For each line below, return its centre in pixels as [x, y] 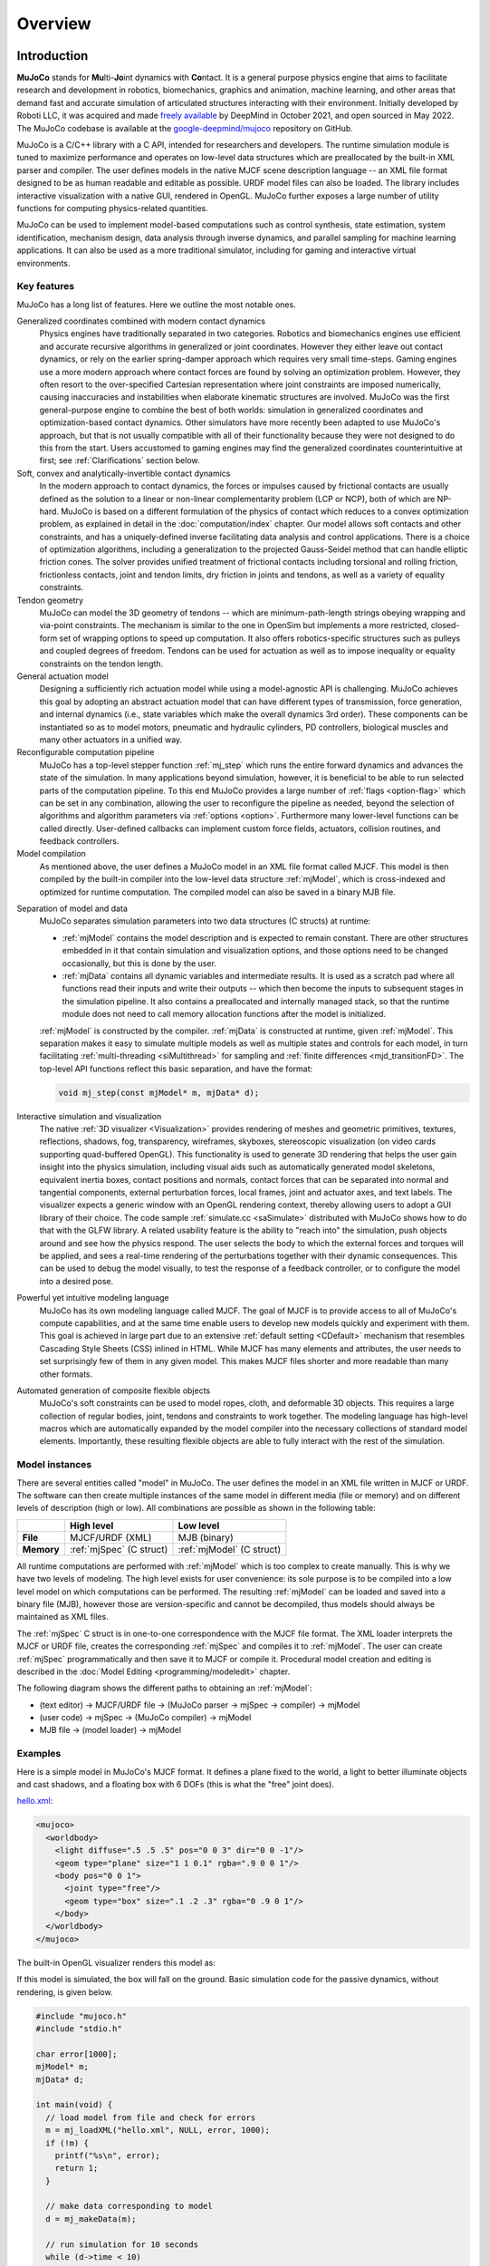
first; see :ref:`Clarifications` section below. [120, 460]
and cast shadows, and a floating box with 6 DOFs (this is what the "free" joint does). [176, 1784]
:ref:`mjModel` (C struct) [230, 1549]
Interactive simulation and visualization [89, 1116]
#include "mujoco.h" [81, 2016]
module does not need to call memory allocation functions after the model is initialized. [224, 1014]
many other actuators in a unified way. [111, 740]
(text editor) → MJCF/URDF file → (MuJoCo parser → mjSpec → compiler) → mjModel [200, 1705]
